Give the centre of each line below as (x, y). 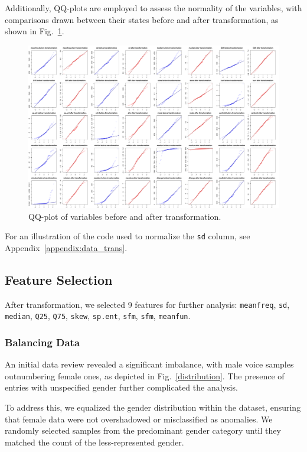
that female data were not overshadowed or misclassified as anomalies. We (139, 419)
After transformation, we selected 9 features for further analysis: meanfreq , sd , (147, 304)
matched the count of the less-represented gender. (94, 442)
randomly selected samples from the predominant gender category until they (143, 430)
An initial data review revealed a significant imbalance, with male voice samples (149, 364)
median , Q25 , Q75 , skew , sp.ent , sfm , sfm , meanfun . (98, 316)
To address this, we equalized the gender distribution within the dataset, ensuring (153, 407)
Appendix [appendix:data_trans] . (66, 247)
